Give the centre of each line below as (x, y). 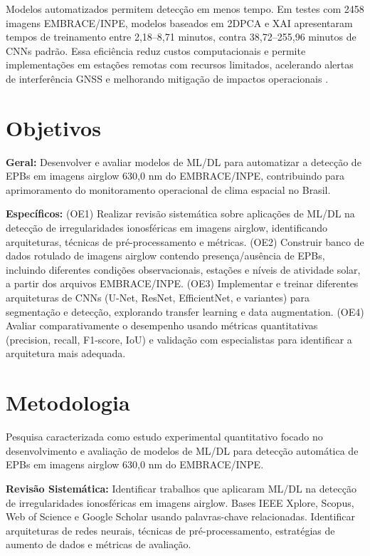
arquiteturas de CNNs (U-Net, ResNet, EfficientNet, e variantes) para (158, 298)
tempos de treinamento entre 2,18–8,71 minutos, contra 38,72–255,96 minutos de (181, 37)
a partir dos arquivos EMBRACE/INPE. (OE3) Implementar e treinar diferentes (182, 283)
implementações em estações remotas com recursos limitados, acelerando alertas (180, 65)
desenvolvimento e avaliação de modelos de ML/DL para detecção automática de (182, 450)
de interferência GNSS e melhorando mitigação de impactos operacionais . (167, 78)
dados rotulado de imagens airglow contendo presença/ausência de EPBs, (165, 256)
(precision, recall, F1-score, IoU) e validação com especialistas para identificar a (179, 339)
